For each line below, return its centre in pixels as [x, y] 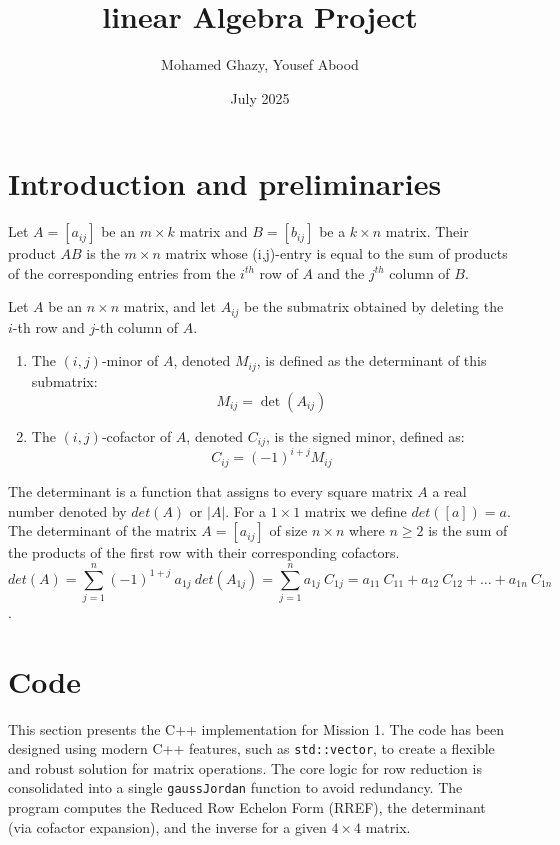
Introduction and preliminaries [225, 183]
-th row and [48, 326]
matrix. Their [427, 231]
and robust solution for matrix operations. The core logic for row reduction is [245, 767]
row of [278, 272]
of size [288, 530]
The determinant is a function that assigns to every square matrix [210, 490]
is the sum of [468, 530]
